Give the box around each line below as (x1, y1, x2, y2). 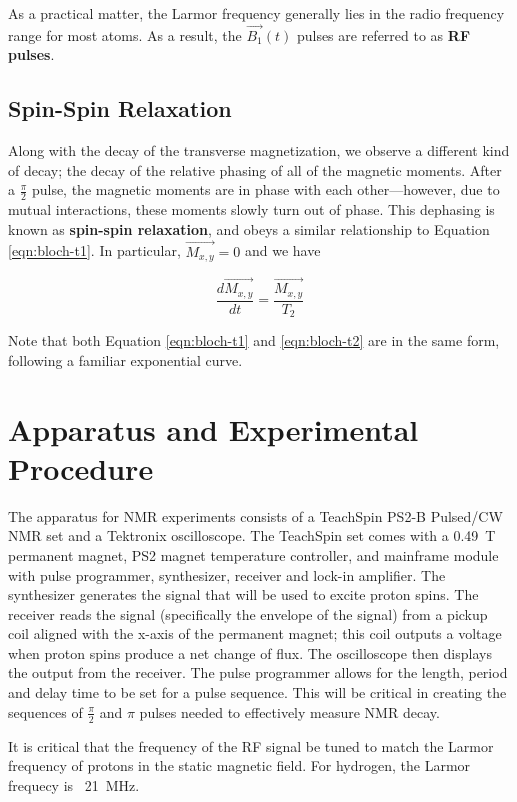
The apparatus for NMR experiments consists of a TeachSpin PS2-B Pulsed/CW (8, 505, 503, 526)
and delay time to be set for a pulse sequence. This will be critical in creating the (8, 682, 507, 703)
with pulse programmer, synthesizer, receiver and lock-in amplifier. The (8, 564, 446, 585)
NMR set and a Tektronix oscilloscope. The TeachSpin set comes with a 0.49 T (8, 525, 496, 546)
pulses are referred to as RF (296, 24, 471, 45)
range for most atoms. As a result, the (8, 24, 242, 45)
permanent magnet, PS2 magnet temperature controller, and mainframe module (8, 544, 499, 565)
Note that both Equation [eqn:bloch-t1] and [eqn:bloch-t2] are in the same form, (8, 330, 500, 351)
